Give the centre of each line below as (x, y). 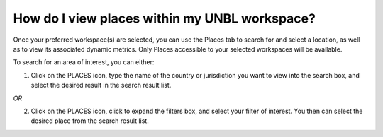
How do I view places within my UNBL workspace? (164, 18)
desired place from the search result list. (90, 121)
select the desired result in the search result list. (101, 85)
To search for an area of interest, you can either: (84, 62)
